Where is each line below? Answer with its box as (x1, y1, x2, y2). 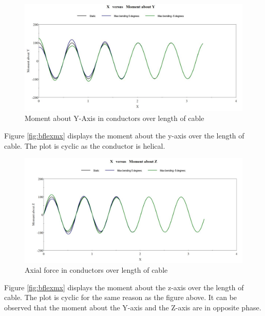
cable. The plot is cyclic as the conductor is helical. (4, 140, 165, 151)
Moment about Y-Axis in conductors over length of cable (25, 113, 204, 124)
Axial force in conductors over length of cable (25, 265, 168, 275)
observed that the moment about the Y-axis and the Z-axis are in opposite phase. (4, 302, 261, 312)
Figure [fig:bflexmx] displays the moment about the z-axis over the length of (4, 282, 244, 292)
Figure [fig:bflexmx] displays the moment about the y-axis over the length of (4, 130, 244, 141)
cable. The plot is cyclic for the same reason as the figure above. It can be (4, 292, 237, 303)
